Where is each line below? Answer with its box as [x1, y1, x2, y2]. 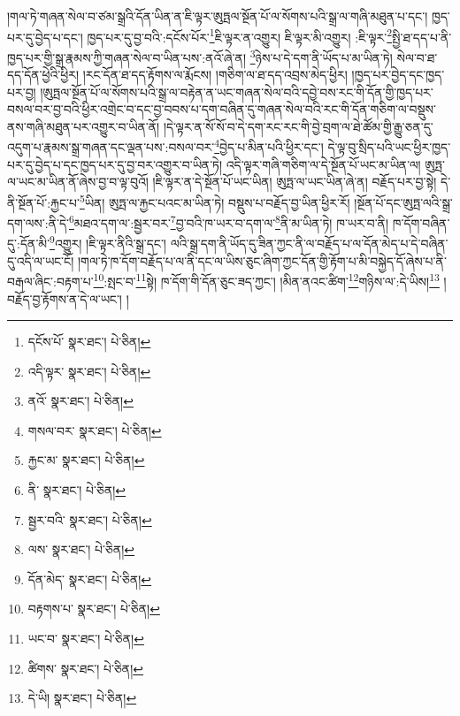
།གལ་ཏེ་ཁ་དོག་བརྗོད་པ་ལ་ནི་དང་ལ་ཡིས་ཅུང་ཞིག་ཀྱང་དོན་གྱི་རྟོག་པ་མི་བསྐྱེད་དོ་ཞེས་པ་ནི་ [77, 251, 447, 270]
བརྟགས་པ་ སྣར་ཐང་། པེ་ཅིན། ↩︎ [27, 599, 160, 618]
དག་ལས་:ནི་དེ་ [7, 213, 69, 232]
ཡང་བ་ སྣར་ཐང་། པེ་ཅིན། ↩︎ [27, 629, 144, 648]
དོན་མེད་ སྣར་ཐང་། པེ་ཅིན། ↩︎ [27, 569, 152, 588]
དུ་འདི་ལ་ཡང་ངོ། [7, 251, 74, 270]
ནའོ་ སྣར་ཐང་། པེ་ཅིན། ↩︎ [27, 392, 134, 410]
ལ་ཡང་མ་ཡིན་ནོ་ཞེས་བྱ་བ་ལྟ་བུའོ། [7, 172, 149, 191]
